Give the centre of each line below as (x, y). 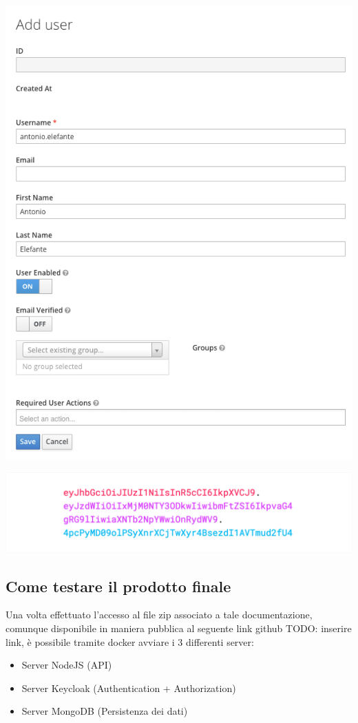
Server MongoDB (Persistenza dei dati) (105, 711)
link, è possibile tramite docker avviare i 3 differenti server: (130, 641)
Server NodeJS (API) (67, 665)
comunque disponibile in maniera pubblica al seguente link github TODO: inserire (179, 628)
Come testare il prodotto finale (118, 586)
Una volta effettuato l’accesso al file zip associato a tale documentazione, (159, 615)
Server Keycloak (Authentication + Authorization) (129, 688)
